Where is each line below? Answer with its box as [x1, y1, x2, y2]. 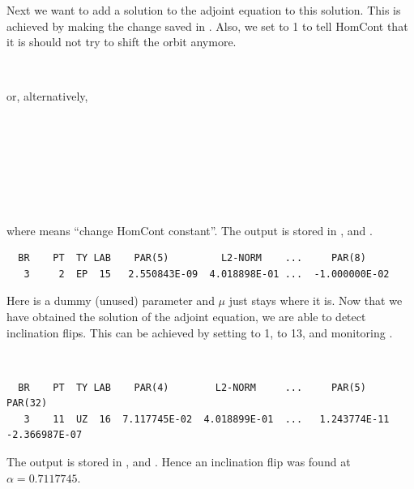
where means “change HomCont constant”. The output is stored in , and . [6, 221, 373, 238]
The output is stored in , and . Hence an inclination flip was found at [6, 453, 351, 470]
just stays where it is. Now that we [228, 292, 403, 309]
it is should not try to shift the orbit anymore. [6, 33, 237, 50]
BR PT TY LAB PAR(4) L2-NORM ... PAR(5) [18, 381, 366, 393]
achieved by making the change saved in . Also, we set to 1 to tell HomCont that [6, 17, 408, 34]
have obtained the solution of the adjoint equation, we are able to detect [6, 307, 366, 324]
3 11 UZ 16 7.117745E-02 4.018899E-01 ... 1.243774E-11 [23, 413, 390, 425]
